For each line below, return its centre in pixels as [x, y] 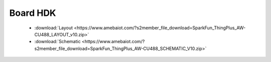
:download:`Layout [53, 28]
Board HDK [33, 13]
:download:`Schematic [57, 42]
